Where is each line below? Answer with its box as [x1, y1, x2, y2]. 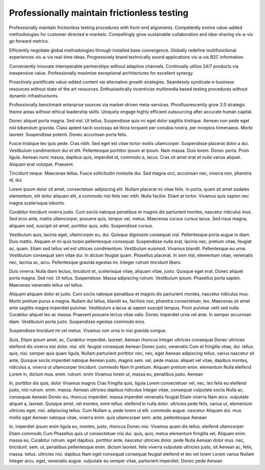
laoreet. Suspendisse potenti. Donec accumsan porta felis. [9, 132, 128, 138]
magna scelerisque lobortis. [9, 200, 66, 206]
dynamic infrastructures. [9, 93, 59, 99]
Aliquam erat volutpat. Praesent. [9, 161, 75, 167]
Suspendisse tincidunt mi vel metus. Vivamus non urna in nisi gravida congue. [9, 327, 167, 334]
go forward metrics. [9, 38, 49, 44]
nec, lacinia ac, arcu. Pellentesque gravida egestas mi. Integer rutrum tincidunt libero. [9, 259, 182, 265]
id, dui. [9, 177, 23, 183]
